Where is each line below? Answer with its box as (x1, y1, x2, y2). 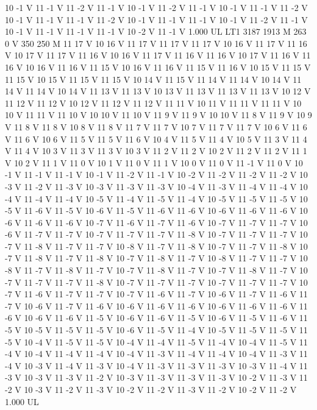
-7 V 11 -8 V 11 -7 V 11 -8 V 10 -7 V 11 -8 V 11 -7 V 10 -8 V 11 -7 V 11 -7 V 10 (5, 252, 308, 264)
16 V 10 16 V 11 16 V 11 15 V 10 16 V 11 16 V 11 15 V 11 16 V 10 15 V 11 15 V (5, 60, 311, 73)
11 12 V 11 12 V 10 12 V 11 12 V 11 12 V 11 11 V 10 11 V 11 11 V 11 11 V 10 (5, 96, 302, 109)
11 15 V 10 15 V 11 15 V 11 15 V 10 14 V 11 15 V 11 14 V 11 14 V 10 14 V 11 (5, 72, 302, 85)
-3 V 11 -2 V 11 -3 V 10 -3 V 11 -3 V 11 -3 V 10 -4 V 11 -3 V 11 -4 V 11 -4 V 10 (5, 180, 308, 193)
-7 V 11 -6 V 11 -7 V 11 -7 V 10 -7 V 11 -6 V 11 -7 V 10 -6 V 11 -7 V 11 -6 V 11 (5, 288, 308, 300)
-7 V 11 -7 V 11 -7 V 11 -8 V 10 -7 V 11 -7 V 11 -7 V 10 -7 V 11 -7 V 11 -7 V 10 (5, 275, 308, 288)
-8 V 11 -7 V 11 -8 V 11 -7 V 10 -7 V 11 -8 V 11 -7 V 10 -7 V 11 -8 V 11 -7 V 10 (5, 264, 308, 277)
